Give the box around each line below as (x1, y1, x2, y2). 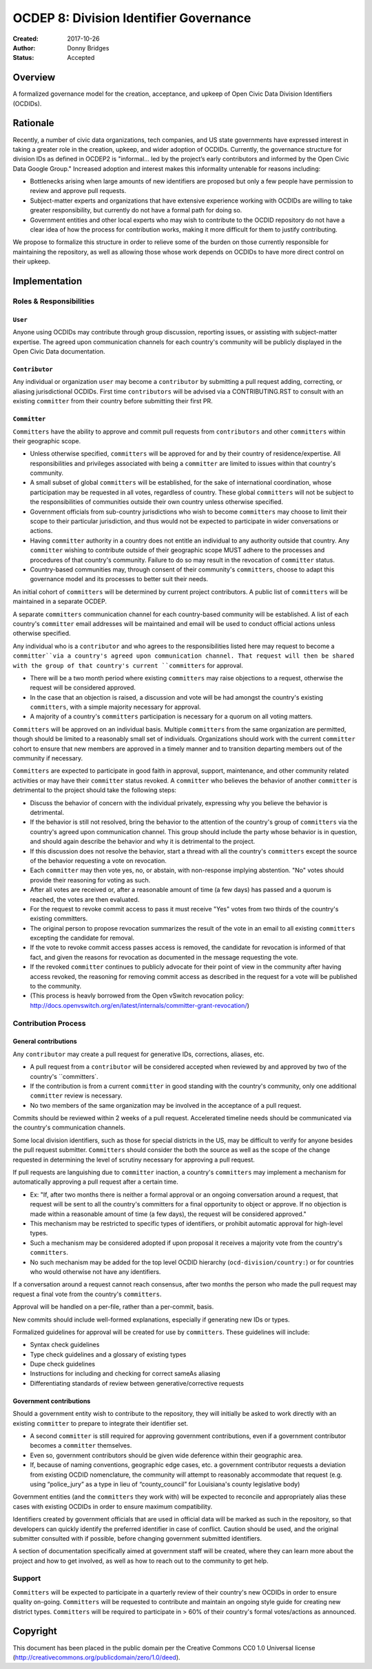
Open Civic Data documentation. (12, 347, 105, 355)
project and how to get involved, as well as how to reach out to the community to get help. (12, 1557, 269, 1565)
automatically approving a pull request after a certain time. (12, 1177, 178, 1186)
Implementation (12, 276, 83, 287)
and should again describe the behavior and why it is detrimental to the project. (30, 838, 256, 846)
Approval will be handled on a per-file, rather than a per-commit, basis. (12, 1303, 214, 1311)
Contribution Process (12, 1018, 86, 1028)
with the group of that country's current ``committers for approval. (12, 661, 244, 669)
